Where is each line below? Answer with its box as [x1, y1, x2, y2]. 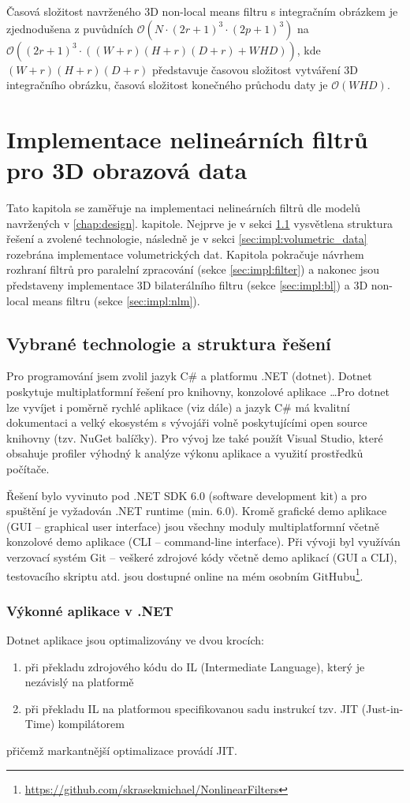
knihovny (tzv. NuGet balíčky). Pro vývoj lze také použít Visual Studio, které [6, 429, 383, 446]
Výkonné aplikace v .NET [6, 600, 173, 620]
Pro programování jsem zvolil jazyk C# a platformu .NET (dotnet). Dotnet [6, 368, 372, 384]
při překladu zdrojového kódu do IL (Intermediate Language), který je [24, 658, 365, 674]
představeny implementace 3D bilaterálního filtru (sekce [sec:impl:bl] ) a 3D [6, 277, 368, 293]
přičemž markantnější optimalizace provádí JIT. [6, 742, 237, 759]
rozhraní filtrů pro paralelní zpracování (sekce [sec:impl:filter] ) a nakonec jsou [6, 261, 380, 278]
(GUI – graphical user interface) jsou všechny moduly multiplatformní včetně [6, 517, 380, 534]
